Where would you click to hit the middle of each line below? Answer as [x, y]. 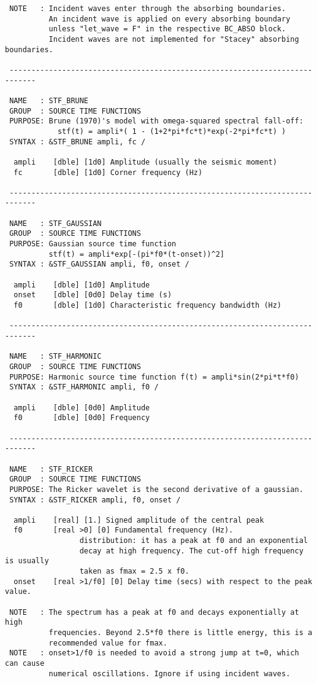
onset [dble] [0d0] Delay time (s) [93, 295]
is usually [27, 561]
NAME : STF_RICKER [51, 469]
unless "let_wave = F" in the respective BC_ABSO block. [167, 29]
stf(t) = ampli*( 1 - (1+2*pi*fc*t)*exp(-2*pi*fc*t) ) [172, 131]
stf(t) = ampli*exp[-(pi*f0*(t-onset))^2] [136, 254]
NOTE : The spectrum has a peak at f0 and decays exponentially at [154, 612]
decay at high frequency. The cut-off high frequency [191, 551]
